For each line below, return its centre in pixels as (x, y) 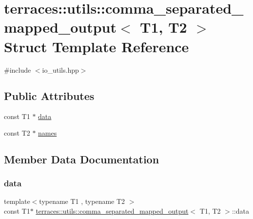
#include (18, 70)
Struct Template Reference (97, 46)
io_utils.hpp (60, 70)
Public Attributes (49, 96)
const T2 (17, 132)
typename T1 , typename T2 (82, 201)
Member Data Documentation (82, 159)
